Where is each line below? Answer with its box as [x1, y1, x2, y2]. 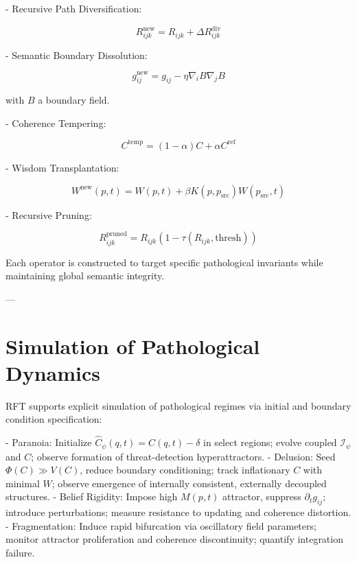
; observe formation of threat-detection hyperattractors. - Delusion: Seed [31, 449, 336, 463]
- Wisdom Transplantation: [5, 160, 119, 174]
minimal [5, 476, 40, 490]
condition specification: [5, 412, 102, 426]
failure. [5, 545, 35, 559]
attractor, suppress [222, 489, 301, 504]
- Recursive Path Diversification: [5, 1, 142, 15]
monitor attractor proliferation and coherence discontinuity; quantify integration [5, 532, 343, 546]
